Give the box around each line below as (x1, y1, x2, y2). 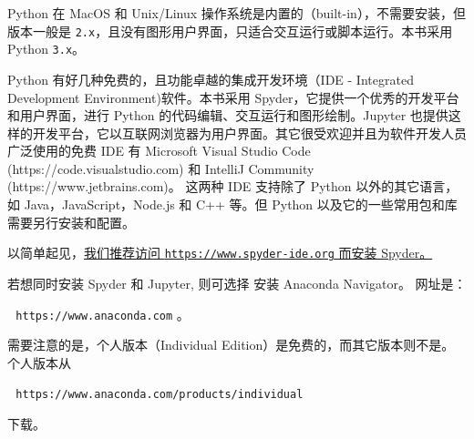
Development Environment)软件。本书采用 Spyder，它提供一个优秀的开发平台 (7, 87, 459, 107)
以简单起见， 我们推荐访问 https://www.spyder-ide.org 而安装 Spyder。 (7, 243, 433, 262)
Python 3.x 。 (7, 39, 86, 58)
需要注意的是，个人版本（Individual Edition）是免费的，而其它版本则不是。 (7, 335, 455, 354)
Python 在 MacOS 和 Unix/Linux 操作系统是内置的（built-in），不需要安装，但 (7, 4, 466, 22)
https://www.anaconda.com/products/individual (15, 388, 304, 402)
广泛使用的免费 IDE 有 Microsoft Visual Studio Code (7, 141, 311, 160)
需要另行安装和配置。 (7, 212, 135, 231)
